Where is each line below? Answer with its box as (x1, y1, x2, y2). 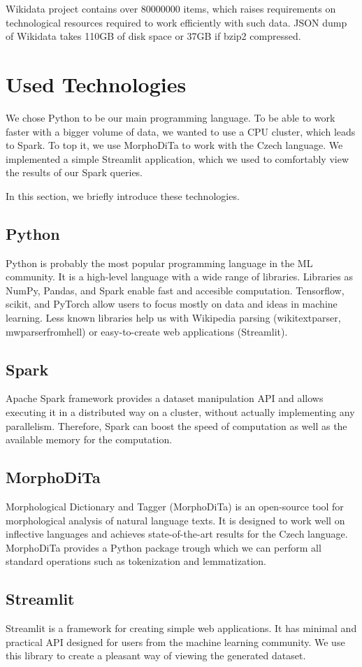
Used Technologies (6, 69, 187, 98)
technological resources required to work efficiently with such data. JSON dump (6, 15, 347, 29)
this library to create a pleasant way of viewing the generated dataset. (6, 648, 306, 663)
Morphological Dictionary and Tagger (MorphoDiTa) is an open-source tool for (6, 499, 344, 514)
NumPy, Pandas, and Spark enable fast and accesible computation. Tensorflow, (6, 282, 345, 297)
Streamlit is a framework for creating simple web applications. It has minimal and (6, 621, 357, 636)
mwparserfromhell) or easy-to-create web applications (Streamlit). (6, 324, 288, 338)
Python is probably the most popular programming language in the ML (6, 255, 313, 270)
